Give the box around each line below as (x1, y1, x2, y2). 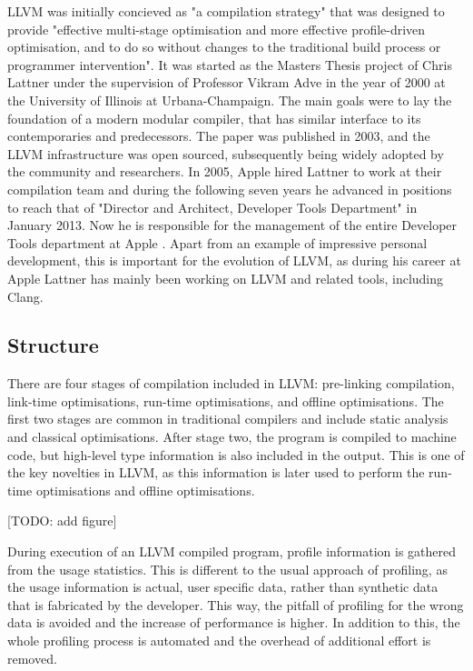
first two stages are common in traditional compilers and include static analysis (7, 409, 448, 428)
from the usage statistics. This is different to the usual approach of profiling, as (7, 559, 448, 578)
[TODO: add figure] (7, 511, 117, 530)
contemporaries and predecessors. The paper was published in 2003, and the (7, 126, 430, 145)
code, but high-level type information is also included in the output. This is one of (7, 445, 465, 464)
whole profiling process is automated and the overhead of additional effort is (7, 631, 431, 650)
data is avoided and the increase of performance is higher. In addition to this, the (7, 613, 460, 632)
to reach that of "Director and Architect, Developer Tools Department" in (7, 197, 418, 216)
